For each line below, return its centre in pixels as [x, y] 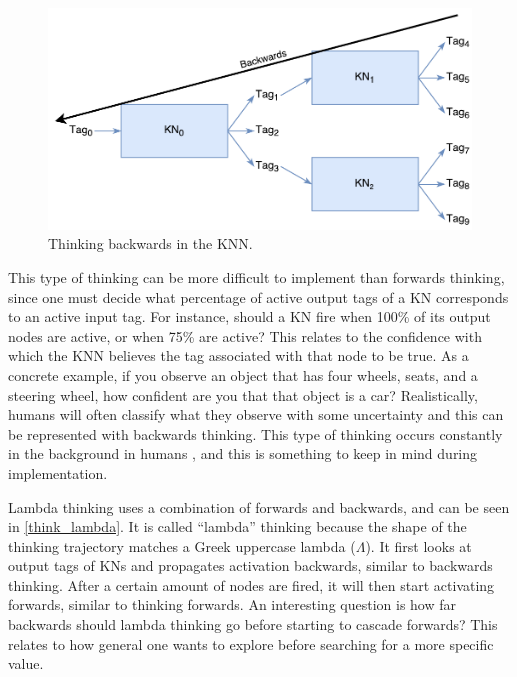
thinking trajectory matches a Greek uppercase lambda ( [182, 545]
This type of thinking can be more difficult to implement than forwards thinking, [256, 276]
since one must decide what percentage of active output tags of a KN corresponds [258, 296]
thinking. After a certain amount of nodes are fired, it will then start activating [251, 584]
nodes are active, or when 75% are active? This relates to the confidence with [245, 335]
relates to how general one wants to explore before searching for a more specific [251, 643]
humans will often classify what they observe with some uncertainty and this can [256, 414]
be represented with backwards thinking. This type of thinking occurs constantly [255, 433]
